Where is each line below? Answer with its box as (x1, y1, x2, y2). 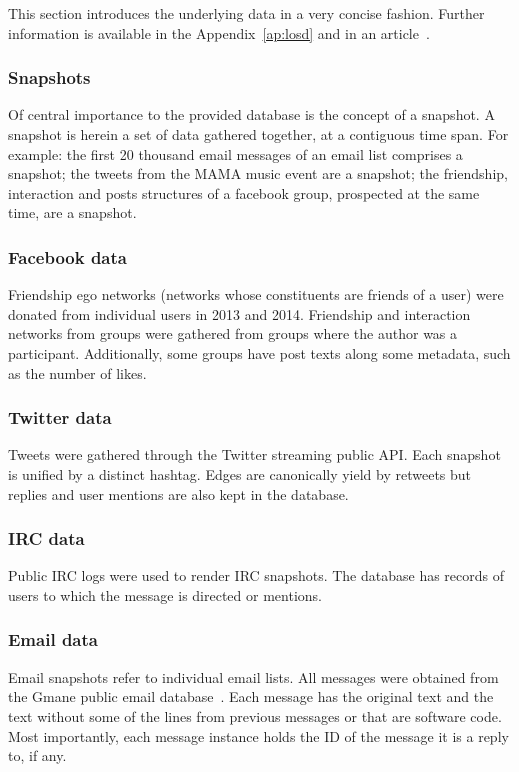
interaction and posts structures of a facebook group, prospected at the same (8, 182, 480, 203)
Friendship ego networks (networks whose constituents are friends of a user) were (8, 284, 504, 305)
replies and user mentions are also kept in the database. (8, 483, 349, 504)
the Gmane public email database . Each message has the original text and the (8, 686, 494, 707)
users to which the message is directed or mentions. (8, 584, 322, 605)
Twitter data (8, 405, 112, 430)
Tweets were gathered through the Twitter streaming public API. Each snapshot (8, 444, 501, 465)
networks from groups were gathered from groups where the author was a (8, 323, 458, 344)
